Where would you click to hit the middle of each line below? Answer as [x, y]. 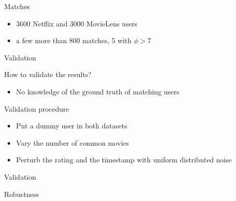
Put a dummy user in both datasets [72, 126]
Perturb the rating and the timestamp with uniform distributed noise [124, 160]
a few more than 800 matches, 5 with [74, 40]
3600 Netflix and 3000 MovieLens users [77, 23]
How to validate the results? [48, 74]
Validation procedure [37, 108]
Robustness [22, 194]
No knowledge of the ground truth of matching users [98, 91]
